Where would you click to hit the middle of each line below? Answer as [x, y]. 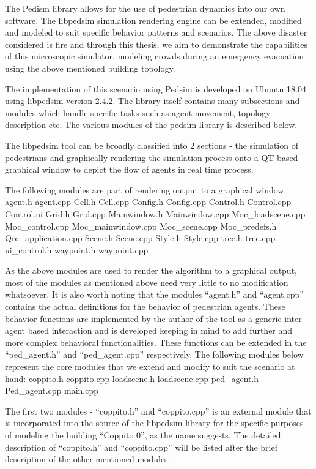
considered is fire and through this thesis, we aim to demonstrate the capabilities [156, 44]
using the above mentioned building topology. [90, 68]
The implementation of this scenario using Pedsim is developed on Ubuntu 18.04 [156, 88]
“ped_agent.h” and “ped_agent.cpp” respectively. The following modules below [154, 354]
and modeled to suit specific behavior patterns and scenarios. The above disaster [156, 32]
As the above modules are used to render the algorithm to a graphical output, [151, 270]
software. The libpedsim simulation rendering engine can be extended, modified [153, 20]
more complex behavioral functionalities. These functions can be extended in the [156, 342]
